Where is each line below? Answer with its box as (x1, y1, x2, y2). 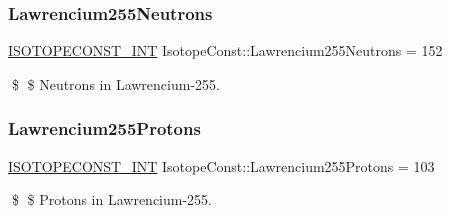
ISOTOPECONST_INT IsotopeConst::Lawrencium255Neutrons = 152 (8, 40, 443, 61)
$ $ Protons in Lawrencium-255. (11, 189, 212, 210)
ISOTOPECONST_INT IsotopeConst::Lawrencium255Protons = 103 (8, 155, 435, 176)
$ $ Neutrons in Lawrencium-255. (11, 73, 220, 94)
